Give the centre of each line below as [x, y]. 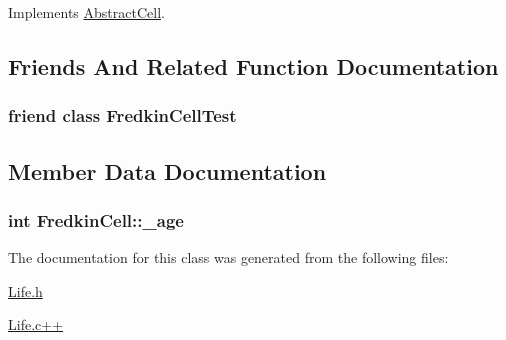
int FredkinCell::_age [96, 219]
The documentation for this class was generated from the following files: [228, 257]
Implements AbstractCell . [86, 12]
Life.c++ [36, 324]
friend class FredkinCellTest [122, 115]
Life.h [25, 290]
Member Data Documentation [167, 170]
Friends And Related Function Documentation [253, 65]
